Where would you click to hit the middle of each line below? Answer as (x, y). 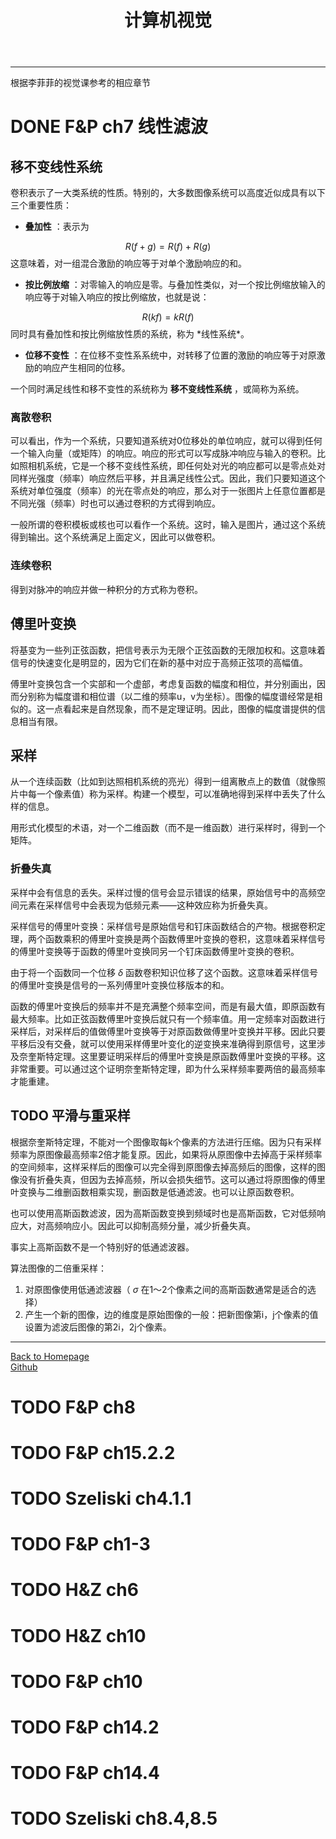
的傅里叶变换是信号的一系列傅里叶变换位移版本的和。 (120, 985)
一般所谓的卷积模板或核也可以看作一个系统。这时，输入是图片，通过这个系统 (168, 525)
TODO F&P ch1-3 (80, 1544)
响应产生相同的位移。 (86, 368)
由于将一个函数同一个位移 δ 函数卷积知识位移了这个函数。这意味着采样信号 (164, 972)
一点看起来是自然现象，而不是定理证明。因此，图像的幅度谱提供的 (180, 708)
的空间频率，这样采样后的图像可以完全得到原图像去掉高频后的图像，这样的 (163, 1167)
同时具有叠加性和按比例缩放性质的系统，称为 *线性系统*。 (130, 334)
